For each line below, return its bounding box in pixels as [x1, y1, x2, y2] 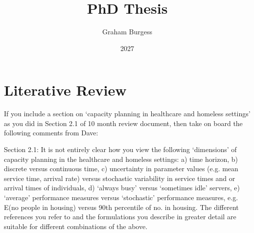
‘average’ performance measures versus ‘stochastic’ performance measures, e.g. [4, 192, 238, 202]
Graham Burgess [102, 26, 153, 37]
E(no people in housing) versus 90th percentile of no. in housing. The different [4, 202, 239, 212]
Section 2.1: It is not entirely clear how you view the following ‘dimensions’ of [4, 144, 237, 155]
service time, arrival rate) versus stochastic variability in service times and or [4, 173, 235, 183]
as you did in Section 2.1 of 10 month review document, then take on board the [4, 118, 243, 128]
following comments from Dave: [4, 128, 98, 138]
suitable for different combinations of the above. [4, 221, 148, 231]
